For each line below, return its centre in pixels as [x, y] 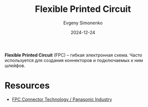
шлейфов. [15, 65]
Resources [27, 86]
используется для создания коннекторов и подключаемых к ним [74, 60]
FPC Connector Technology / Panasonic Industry [62, 99]
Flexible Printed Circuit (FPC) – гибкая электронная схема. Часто [74, 55]
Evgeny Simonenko [83, 23]
